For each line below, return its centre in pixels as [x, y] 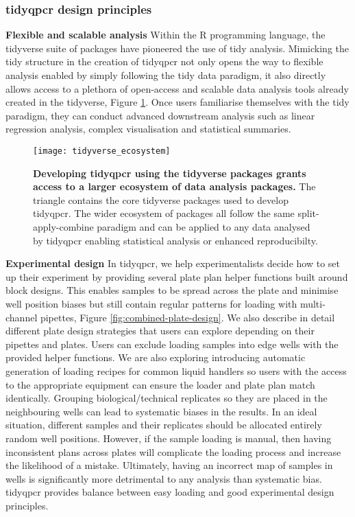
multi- [313, 303]
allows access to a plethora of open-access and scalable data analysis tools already [177, 88]
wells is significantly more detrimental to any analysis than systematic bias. [164, 478]
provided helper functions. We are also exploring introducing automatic [156, 357]
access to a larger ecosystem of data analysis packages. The [174, 186]
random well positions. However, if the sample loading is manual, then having [169, 438]
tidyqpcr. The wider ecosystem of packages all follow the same [164, 213]
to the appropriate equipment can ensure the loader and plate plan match [160, 384]
